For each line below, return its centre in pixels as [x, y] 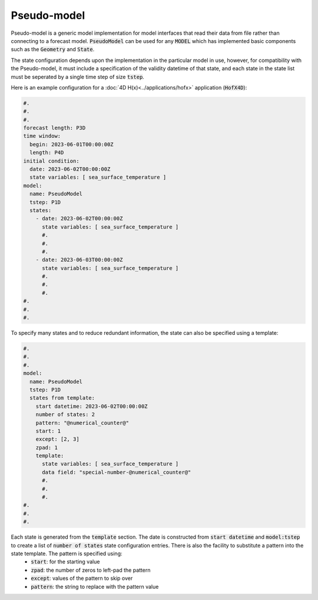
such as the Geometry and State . [53, 50]
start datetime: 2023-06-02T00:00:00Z [92, 406]
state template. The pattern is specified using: [67, 553]
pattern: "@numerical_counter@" [82, 423]
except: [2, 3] [57, 439]
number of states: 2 [65, 415]
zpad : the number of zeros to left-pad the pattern [91, 570]
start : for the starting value [65, 562]
